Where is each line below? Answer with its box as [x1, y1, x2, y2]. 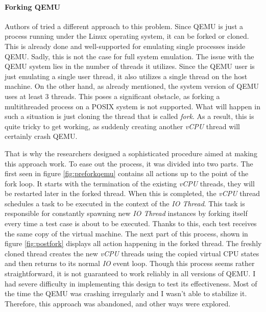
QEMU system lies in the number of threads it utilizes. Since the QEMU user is [5, 61, 255, 71]
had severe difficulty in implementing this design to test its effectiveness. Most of [5, 278, 257, 289]
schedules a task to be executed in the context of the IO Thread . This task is [5, 198, 245, 208]
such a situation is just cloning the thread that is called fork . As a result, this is [5, 111, 254, 122]
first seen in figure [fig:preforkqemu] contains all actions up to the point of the [5, 168, 249, 179]
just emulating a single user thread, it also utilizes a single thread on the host [5, 70, 248, 81]
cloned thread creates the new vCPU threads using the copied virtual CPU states [5, 248, 259, 258]
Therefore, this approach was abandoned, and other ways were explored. [5, 298, 231, 308]
